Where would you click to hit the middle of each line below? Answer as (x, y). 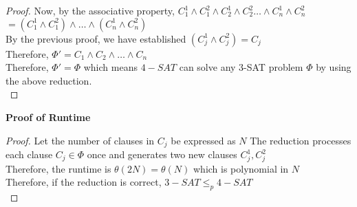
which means (110, 67)
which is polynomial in (241, 168)
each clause (29, 154)
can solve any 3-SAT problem (241, 67)
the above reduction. (49, 80)
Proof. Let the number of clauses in (80, 140)
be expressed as (203, 140)
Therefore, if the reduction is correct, (84, 182)
